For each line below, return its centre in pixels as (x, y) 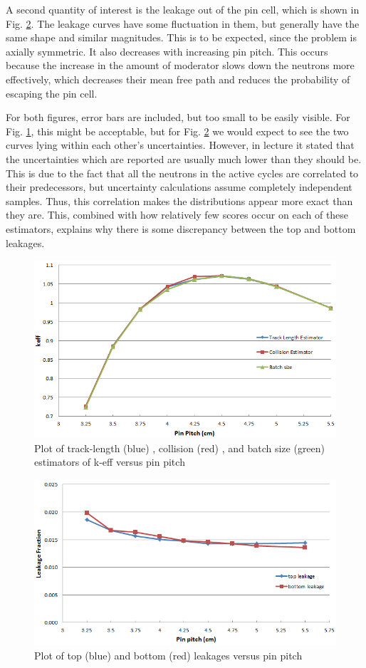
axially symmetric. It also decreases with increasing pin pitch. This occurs (167, 51)
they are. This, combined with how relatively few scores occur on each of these (177, 215)
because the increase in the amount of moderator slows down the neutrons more (180, 65)
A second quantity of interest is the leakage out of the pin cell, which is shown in (183, 9)
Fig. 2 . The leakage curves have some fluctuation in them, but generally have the (183, 23)
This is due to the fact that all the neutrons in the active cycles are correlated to (182, 173)
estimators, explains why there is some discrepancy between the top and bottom (181, 228)
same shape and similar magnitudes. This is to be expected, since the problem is (181, 37)
